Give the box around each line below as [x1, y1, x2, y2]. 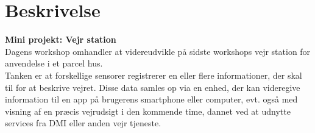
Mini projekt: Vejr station [5, 33, 116, 46]
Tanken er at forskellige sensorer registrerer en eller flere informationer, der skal [5, 68, 302, 81]
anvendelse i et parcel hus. [5, 57, 103, 70]
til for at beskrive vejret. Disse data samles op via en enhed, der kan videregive [5, 81, 300, 93]
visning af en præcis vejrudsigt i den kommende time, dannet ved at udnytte [5, 104, 291, 117]
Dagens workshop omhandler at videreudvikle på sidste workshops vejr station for [5, 45, 311, 57]
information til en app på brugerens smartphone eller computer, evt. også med [5, 93, 298, 106]
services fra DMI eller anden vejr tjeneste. [5, 117, 161, 129]
